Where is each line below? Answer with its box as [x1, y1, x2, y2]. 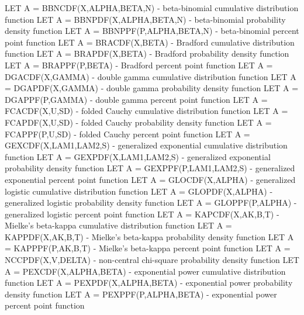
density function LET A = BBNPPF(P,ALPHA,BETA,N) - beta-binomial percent [5, 25, 299, 37]
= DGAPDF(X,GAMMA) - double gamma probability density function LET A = [5, 82, 299, 94]
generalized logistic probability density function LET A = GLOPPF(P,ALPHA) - [5, 196, 297, 209]
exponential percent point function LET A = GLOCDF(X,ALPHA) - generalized [5, 173, 296, 185]
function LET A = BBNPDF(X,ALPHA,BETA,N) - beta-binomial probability [5, 13, 286, 25]
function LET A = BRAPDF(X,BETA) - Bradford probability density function [5, 47, 289, 60]
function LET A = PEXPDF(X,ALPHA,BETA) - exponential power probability [5, 276, 293, 289]
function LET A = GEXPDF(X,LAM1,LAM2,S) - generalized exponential [5, 150, 271, 162]
